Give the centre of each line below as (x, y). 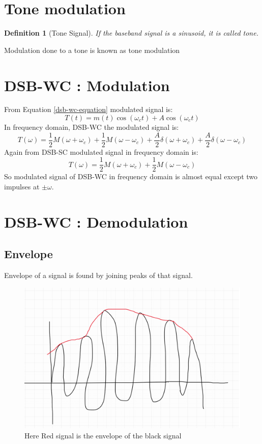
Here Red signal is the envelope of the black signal (103, 435)
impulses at (22, 186)
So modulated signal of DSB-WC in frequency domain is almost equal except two (131, 176)
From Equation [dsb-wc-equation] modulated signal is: (89, 109)
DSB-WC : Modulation (87, 85)
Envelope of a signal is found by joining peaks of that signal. (98, 275)
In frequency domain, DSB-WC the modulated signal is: (92, 127)
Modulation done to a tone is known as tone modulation (92, 50)
